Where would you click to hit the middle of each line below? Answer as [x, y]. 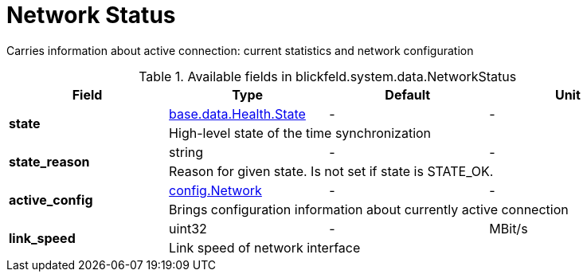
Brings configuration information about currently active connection [369, 209]
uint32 [188, 228]
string [186, 152]
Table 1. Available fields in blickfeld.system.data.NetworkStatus [328, 76]
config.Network [215, 190]
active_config [51, 200]
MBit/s [509, 228]
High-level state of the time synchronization [300, 133]
